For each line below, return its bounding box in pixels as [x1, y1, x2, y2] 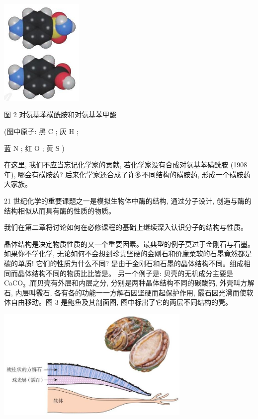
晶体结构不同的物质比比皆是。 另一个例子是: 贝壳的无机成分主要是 [17, 268, 234, 278]
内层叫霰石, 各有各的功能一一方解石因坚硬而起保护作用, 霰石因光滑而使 [15, 287, 247, 297]
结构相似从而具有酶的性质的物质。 [4, 205, 115, 215]
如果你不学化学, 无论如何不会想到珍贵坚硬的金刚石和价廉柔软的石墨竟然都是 [4, 248, 252, 259]
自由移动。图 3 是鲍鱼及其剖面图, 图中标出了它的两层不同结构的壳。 [10, 297, 232, 307]
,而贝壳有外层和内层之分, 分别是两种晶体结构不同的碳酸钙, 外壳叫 [28, 278, 241, 288]
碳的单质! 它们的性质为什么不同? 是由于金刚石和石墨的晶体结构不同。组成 [4, 258, 244, 268]
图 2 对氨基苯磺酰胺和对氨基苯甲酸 [4, 109, 117, 120]
